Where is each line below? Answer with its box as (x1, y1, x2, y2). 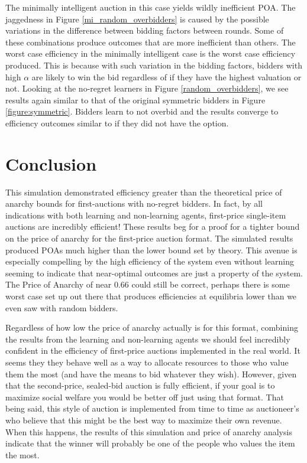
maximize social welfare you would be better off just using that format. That (5, 390, 284, 403)
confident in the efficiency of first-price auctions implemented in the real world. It (5, 344, 300, 357)
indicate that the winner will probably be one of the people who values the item (5, 437, 295, 449)
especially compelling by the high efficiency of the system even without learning (5, 255, 294, 268)
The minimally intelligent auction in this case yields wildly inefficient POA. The (5, 1, 296, 13)
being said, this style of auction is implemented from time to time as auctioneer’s (5, 402, 299, 415)
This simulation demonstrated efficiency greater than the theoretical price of (5, 185, 282, 198)
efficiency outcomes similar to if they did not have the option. (5, 116, 229, 129)
